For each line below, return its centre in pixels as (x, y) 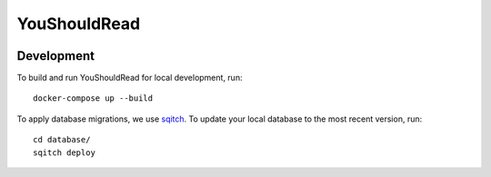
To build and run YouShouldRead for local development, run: (130, 78)
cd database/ (62, 140)
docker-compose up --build (93, 98)
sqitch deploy (64, 152)
